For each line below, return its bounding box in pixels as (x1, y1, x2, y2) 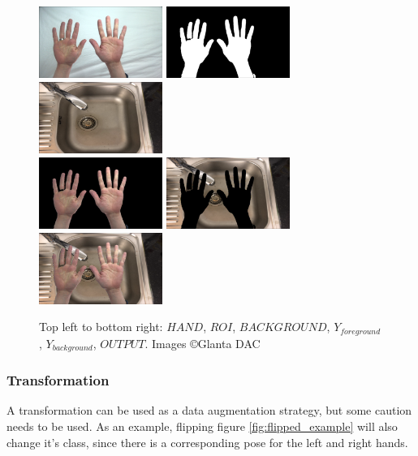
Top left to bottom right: (39, 318, 163, 335)
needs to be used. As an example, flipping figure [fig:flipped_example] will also (6, 418, 398, 434)
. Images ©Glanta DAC (144, 334, 261, 351)
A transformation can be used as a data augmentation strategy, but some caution (6, 402, 412, 419)
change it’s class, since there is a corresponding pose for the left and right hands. (6, 433, 408, 450)
